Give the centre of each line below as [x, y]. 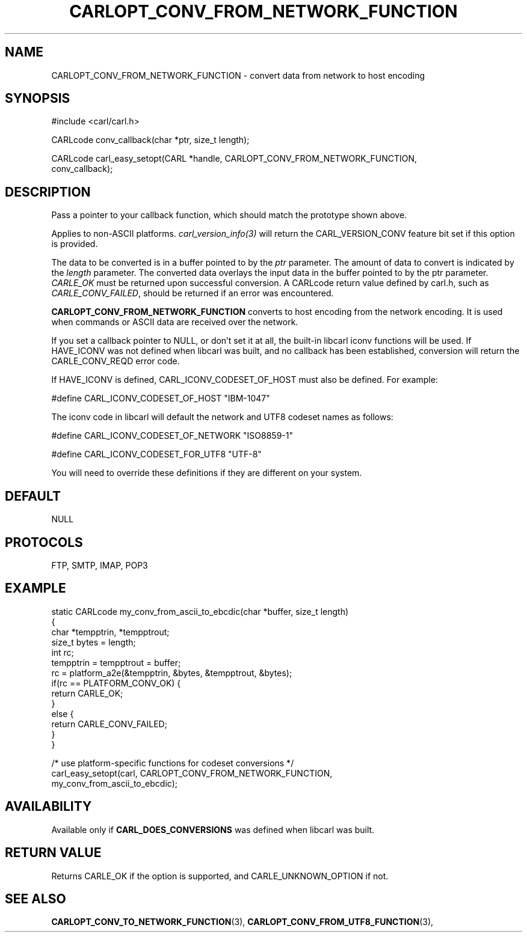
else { [63, 713]
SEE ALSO [35, 899]
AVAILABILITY [48, 807]
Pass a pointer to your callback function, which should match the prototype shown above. [229, 215]
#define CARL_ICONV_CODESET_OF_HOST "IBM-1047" [161, 398]
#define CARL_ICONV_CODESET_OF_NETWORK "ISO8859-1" [172, 436]
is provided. [75, 244]
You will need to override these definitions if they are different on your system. [207, 473]
